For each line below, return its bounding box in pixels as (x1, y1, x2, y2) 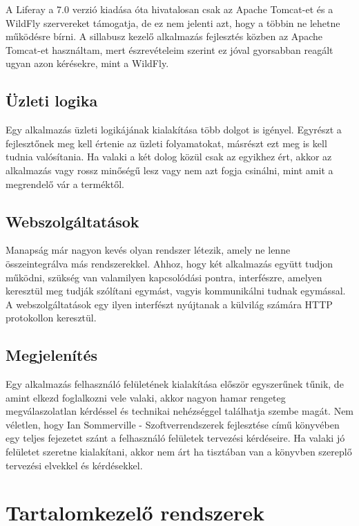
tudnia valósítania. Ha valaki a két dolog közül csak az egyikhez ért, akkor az (6, 149, 332, 164)
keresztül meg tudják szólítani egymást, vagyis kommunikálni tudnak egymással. (6, 283, 346, 298)
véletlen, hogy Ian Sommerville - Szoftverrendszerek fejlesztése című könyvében (6, 417, 340, 431)
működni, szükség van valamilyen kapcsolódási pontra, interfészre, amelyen (6, 270, 322, 284)
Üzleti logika (6, 90, 98, 111)
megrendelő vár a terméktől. (6, 176, 124, 191)
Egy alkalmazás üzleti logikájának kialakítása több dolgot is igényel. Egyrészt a (6, 122, 342, 137)
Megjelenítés (6, 344, 98, 366)
